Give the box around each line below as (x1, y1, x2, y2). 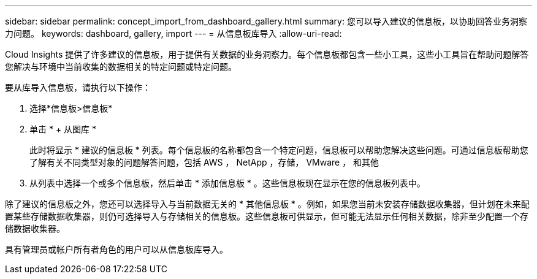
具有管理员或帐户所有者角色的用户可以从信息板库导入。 (5, 244, 228, 254)
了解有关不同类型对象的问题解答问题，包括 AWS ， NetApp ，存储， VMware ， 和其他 (29, 157, 379, 167)
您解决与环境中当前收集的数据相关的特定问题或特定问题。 (5, 61, 237, 72)
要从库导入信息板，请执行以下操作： (5, 82, 151, 93)
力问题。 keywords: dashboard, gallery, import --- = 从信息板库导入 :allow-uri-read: (5, 28, 342, 39)
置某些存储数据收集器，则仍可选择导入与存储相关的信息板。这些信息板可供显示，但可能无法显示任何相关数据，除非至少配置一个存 (5, 211, 528, 221)
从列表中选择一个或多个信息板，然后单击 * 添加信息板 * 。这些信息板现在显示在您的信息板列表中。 (29, 178, 425, 188)
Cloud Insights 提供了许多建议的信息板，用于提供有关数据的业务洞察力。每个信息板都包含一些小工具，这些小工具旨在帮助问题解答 (5, 49, 529, 59)
